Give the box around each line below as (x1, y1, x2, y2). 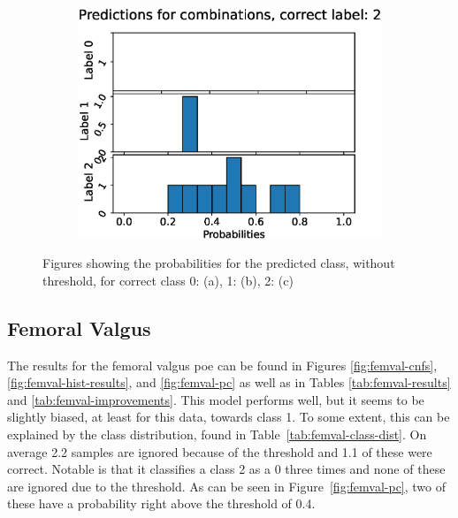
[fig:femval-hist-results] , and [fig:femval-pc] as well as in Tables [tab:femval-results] (7, 373, 451, 392)
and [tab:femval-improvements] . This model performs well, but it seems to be (7, 390, 424, 408)
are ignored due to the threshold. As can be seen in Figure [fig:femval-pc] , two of (7, 476, 447, 495)
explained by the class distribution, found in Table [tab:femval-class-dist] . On (7, 424, 427, 443)
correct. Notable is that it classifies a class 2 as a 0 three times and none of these (7, 460, 446, 478)
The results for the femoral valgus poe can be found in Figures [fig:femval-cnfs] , (7, 355, 438, 374)
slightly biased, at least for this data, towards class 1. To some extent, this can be (7, 408, 450, 426)
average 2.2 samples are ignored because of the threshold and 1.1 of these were (7, 442, 432, 461)
